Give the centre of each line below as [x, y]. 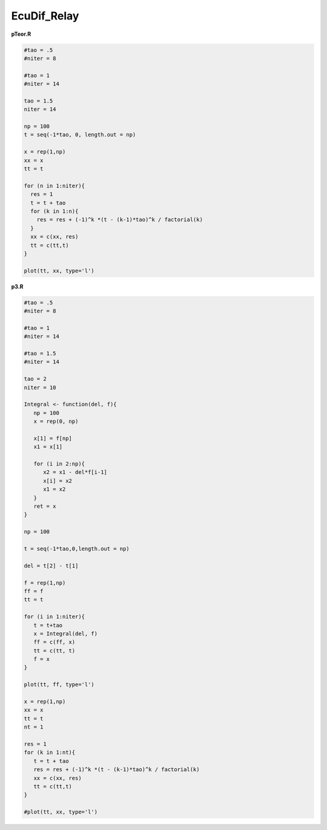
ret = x [45, 506]
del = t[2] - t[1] [51, 565]
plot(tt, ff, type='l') [59, 685]
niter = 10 [40, 387]
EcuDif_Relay [45, 16]
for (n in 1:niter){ [54, 186]
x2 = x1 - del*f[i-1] [75, 472]
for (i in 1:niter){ [54, 617]
